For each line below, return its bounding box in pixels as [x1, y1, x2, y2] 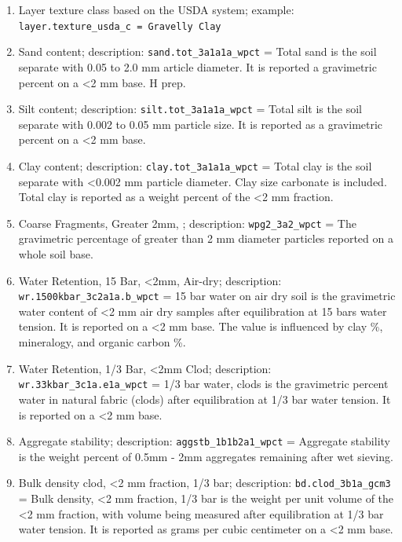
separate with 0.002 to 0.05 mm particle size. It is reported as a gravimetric [18, 115, 383, 132]
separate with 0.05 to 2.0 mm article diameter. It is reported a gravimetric [18, 58, 377, 75]
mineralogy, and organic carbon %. [18, 334, 186, 350]
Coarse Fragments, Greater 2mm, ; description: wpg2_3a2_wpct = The [18, 214, 356, 231]
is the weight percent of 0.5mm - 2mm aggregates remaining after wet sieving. [18, 448, 393, 464]
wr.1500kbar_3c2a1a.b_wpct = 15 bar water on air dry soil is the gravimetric [18, 287, 396, 304]
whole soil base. [18, 246, 93, 262]
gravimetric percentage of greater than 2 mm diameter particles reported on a [18, 230, 393, 247]
